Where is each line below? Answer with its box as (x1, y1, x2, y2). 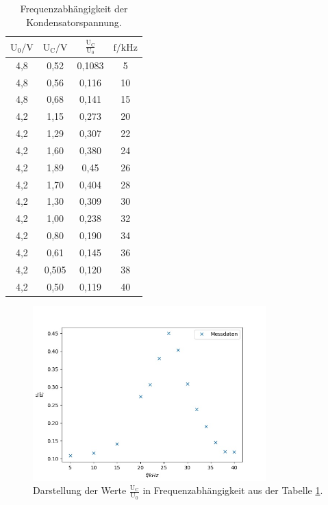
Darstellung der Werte (33, 483, 127, 497)
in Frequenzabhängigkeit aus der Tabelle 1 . (142, 483, 323, 497)
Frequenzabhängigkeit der (20, 1, 128, 15)
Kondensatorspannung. (26, 14, 122, 29)
